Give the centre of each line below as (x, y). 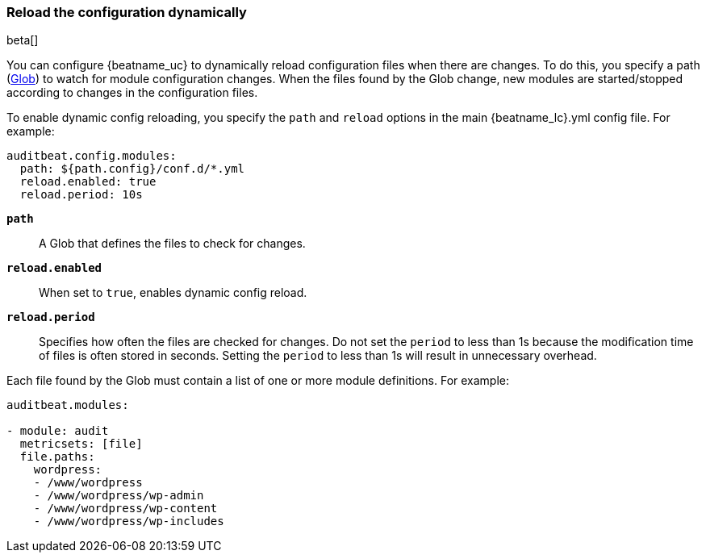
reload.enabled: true (88, 182)
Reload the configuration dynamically (127, 12)
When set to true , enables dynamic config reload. (173, 293)
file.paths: (57, 457)
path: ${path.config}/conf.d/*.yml (132, 169)
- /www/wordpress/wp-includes (129, 521)
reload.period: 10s (81, 195)
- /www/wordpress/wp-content (125, 509)
